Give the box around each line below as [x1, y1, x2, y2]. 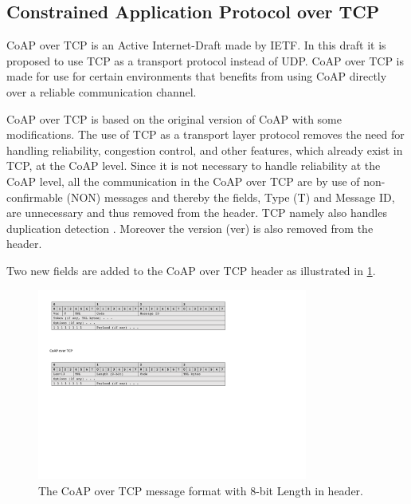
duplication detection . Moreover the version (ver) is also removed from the [6, 219, 374, 236]
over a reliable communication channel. [6, 83, 197, 100]
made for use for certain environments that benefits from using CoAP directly [6, 68, 387, 85]
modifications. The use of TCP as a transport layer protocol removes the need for [6, 126, 405, 143]
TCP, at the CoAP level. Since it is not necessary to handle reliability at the [6, 157, 381, 174]
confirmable [6, 188, 63, 205]
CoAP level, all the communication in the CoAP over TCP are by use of [6, 172, 360, 189]
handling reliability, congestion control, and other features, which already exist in [6, 141, 403, 158]
